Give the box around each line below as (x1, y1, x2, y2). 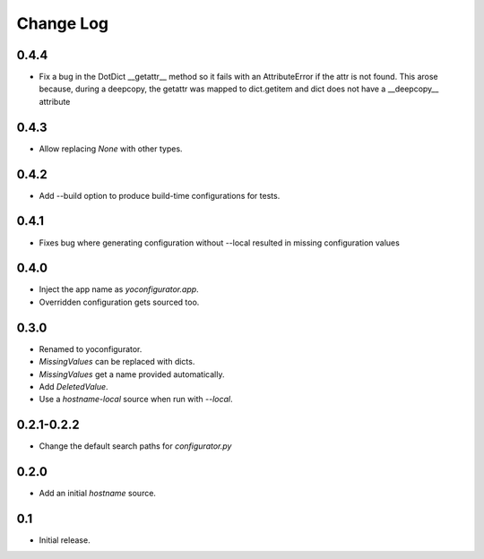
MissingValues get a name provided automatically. (39, 368, 225, 380)
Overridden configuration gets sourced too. (39, 297, 200, 307)
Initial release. (39, 535, 91, 546)
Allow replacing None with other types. (39, 143, 183, 154)
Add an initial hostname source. (39, 488, 157, 499)
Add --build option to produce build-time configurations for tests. (39, 190, 281, 201)
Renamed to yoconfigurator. (39, 343, 143, 354)
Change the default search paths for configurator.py (39, 441, 232, 451)
